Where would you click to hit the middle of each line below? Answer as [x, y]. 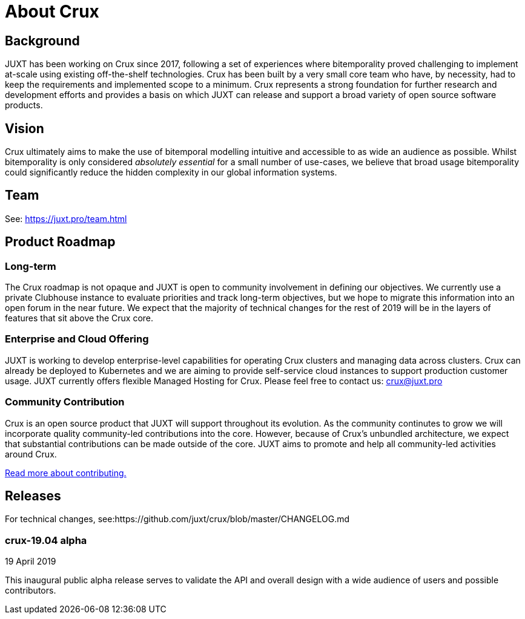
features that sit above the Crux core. [79, 318]
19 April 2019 [31, 562]
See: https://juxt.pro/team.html [66, 218]
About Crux [52, 11]
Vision [25, 128]
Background [42, 41]
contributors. [31, 591]
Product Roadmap [60, 242]
